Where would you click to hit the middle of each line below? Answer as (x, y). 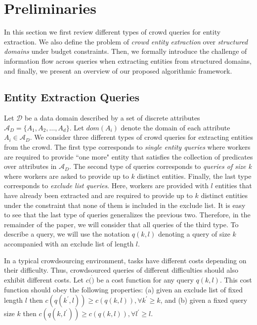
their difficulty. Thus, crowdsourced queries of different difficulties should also (121, 270)
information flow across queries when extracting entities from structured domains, (128, 61)
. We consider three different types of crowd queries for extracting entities (141, 137)
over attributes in (30, 166)
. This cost (236, 280)
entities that (234, 185)
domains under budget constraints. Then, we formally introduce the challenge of (126, 51)
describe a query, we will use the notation (67, 234)
